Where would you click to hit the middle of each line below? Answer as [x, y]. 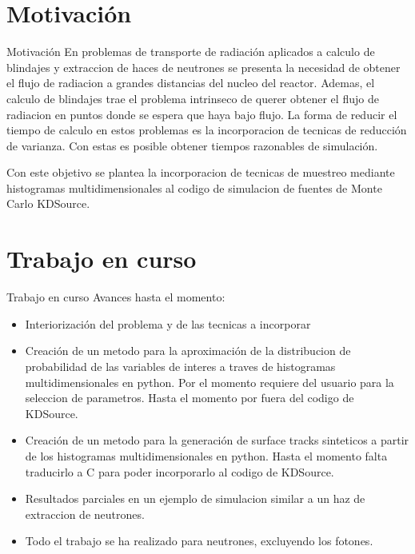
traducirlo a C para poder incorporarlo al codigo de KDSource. [180, 471]
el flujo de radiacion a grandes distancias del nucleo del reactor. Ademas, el [191, 83]
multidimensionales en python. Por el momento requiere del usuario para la [209, 382]
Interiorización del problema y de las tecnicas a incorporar [168, 323]
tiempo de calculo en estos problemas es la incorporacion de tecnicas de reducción [207, 130]
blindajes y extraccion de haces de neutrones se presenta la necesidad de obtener [204, 67]
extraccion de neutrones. [85, 514]
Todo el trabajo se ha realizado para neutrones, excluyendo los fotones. [199, 541]
